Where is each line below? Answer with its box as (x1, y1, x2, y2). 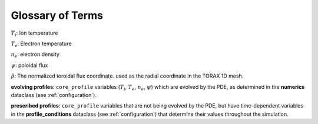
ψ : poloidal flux (11, 62, 48, 69)
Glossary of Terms (11, 9, 103, 22)
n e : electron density (11, 51, 60, 59)
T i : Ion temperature (11, 29, 58, 38)
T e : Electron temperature (11, 40, 72, 48)
